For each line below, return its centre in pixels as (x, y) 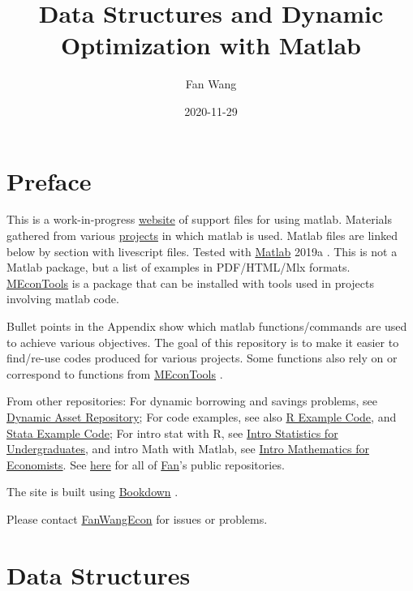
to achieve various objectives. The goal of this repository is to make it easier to (203, 342)
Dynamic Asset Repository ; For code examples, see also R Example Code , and (202, 416)
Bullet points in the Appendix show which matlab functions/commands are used (207, 326)
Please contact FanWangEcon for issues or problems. (137, 518)
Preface (49, 180)
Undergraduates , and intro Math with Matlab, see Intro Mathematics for (188, 449)
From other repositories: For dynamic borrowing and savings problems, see (192, 401)
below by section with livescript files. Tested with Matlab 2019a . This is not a (202, 251)
